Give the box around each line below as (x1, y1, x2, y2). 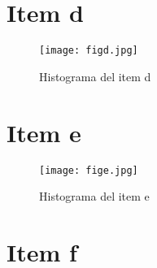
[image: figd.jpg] (39, 45, 138, 57)
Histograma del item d (39, 67, 151, 84)
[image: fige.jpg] (39, 164, 138, 176)
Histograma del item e (39, 188, 150, 205)
